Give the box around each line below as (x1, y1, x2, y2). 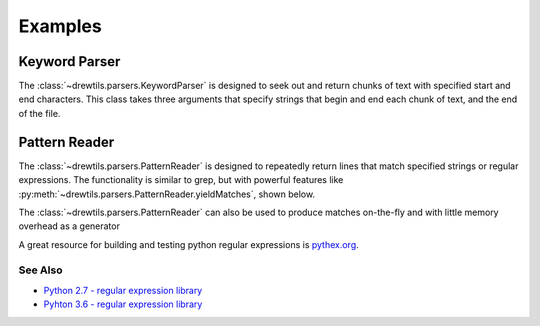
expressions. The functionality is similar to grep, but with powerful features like (18, 174, 344, 186)
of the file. (18, 107, 61, 119)
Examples (18, 15, 102, 37)
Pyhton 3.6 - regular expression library (43, 298, 203, 310)
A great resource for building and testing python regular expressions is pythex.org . (18, 238, 359, 250)
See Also (18, 263, 63, 277)
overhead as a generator (18, 220, 120, 232)
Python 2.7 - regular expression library (43, 284, 203, 296)
